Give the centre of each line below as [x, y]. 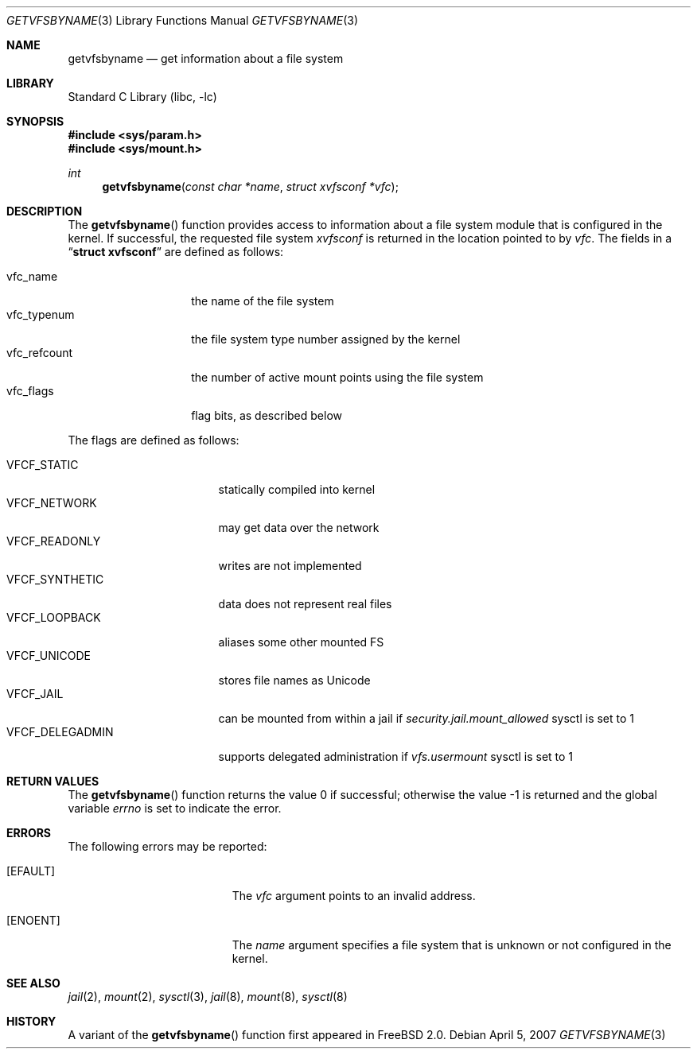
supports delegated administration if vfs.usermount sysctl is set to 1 [396, 756]
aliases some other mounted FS [301, 642]
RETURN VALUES [53, 781]
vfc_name [32, 276]
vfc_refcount [40, 353]
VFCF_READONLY [54, 541]
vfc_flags [30, 391]
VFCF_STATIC [43, 465]
